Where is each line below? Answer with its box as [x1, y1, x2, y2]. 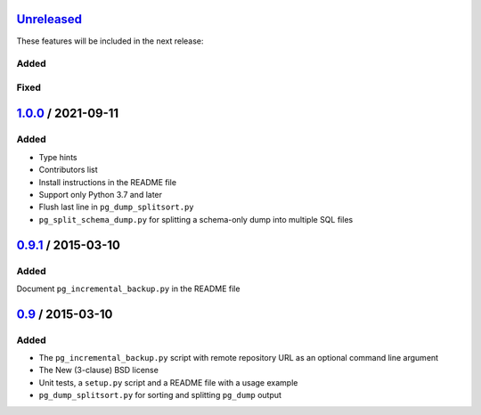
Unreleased [16, 12, 83, 27]
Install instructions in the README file [38, 176, 177, 187]
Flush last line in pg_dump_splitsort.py [38, 201, 195, 213]
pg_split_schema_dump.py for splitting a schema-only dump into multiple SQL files [38, 214, 354, 224]
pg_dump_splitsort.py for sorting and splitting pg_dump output [38, 390, 282, 401]
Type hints [38, 151, 77, 162]
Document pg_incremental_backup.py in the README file [16, 283, 240, 294]
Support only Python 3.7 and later [38, 189, 163, 199]
